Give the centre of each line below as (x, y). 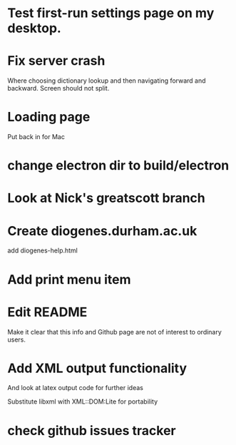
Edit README (47, 312)
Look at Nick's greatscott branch (106, 198)
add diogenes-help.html (43, 250)
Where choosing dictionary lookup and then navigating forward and (107, 81)
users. (17, 339)
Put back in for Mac (36, 137)
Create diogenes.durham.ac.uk (102, 231)
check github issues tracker (92, 430)
